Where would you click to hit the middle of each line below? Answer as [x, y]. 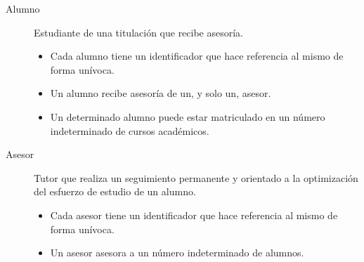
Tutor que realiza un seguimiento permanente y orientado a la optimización [196, 177]
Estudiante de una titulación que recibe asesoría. [139, 32]
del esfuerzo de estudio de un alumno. [115, 191]
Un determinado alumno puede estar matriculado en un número [188, 116]
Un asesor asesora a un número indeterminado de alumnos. [177, 253]
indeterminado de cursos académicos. [130, 130]
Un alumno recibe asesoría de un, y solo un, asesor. [161, 93]
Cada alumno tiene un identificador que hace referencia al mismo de [197, 56]
